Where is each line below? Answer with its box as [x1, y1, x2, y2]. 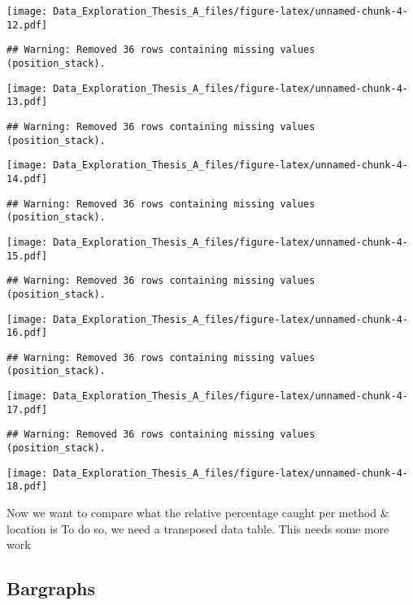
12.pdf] [7, 19, 48, 31]
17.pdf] [7, 403, 48, 416]
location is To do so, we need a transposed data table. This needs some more [7, 520, 389, 537]
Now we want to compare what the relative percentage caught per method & [7, 504, 389, 521]
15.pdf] [7, 250, 48, 262]
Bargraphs [7, 576, 96, 601]
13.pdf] [7, 96, 48, 108]
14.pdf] [7, 172, 48, 185]
